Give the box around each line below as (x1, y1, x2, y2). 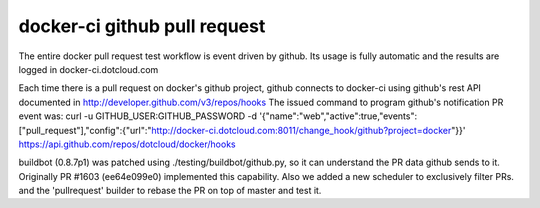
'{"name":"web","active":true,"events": (258, 110, 418, 122)
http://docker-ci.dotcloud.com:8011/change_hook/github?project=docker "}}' (151, 124, 466, 136)
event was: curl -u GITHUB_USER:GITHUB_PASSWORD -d (18, 110, 257, 122)
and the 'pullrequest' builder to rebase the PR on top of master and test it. (18, 185, 322, 197)
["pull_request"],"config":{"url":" (18, 124, 152, 136)
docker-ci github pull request (18, 15, 266, 37)
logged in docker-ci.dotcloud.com (18, 63, 159, 75)
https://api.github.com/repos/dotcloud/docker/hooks (18, 138, 236, 150)
